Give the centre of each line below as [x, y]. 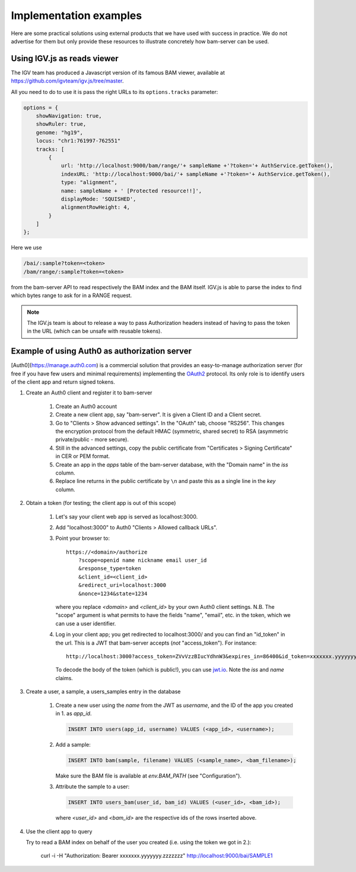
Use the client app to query [59, 831]
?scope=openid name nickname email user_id [142, 560]
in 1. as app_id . [74, 713]
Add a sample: [73, 744]
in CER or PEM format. [83, 456]
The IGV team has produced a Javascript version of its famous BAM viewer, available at [118, 72]
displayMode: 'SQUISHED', [98, 199]
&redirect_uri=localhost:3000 [122, 585]
